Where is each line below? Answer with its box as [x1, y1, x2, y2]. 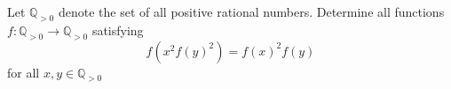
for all [7, 63, 40, 81]
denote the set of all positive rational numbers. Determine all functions [58, 3, 445, 20]
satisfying [91, 20, 144, 39]
